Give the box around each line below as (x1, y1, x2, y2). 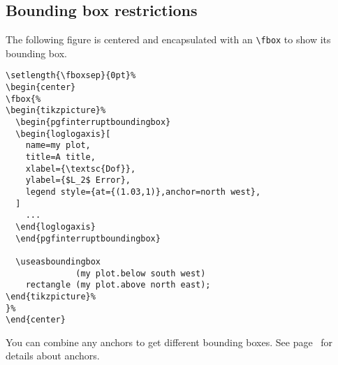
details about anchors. (6, 348, 100, 363)
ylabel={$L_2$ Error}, (25, 175, 131, 186)
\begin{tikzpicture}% (6, 105, 106, 116)
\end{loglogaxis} (15, 221, 96, 232)
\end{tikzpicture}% (6, 291, 96, 301)
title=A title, (25, 152, 96, 163)
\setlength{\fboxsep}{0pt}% (6, 70, 136, 81)
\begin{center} (6, 82, 76, 93)
